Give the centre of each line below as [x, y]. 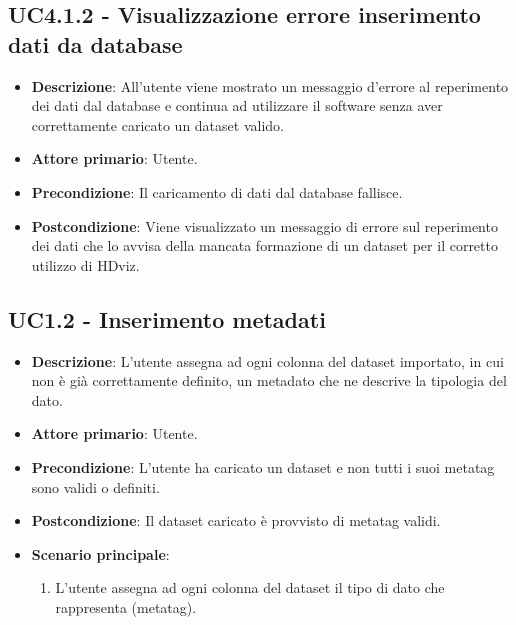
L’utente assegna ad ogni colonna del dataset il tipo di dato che [250, 587]
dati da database [95, 43]
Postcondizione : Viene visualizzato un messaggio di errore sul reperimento [264, 225]
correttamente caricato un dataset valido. [157, 124]
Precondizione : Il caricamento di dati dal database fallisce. [217, 191]
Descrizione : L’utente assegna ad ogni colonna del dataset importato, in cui [267, 360]
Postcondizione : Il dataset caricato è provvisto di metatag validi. [236, 520]
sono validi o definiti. [95, 486]
